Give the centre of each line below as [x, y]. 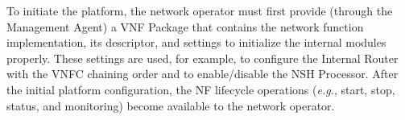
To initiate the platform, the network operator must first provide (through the [200, 10]
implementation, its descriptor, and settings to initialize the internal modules [196, 42]
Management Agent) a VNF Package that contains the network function [185, 26]
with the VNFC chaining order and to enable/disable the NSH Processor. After [202, 74]
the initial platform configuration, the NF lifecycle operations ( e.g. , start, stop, [201, 89]
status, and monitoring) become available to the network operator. [171, 105]
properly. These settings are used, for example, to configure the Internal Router [202, 58]
